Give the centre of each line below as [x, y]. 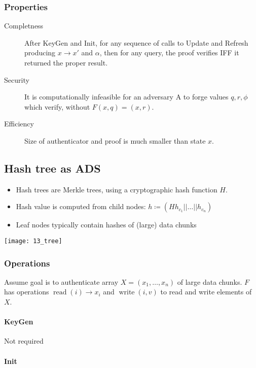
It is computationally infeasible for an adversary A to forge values [126, 97]
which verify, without [57, 106]
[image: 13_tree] [33, 241]
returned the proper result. [66, 62]
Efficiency [19, 124]
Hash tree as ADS [52, 168]
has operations [27, 292]
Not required [24, 341]
